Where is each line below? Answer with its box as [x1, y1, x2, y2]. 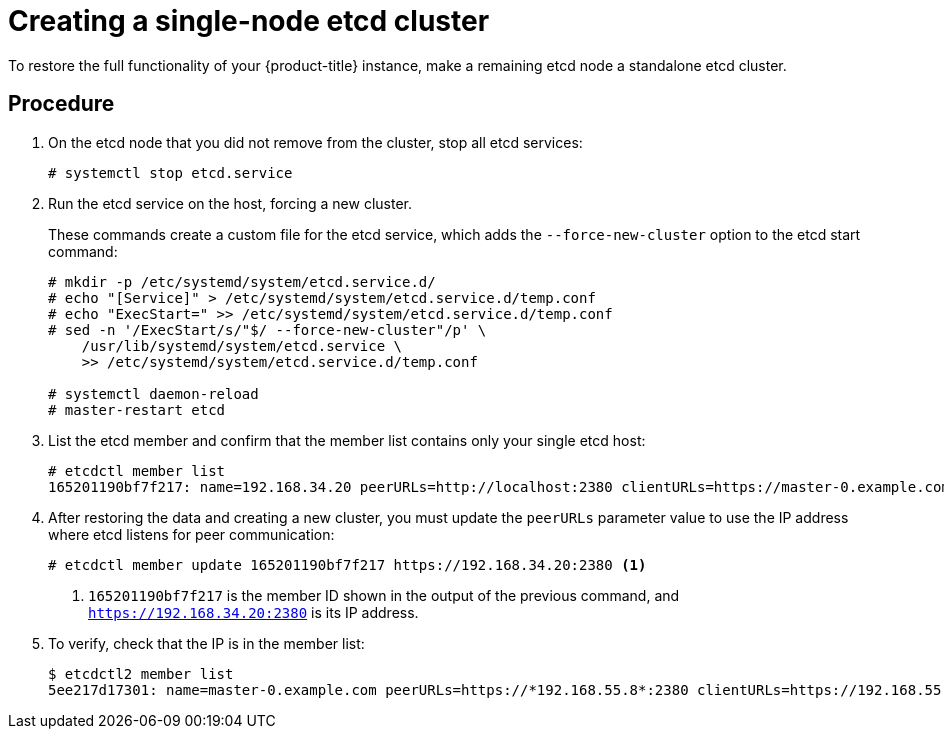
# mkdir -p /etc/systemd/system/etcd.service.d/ [48, 273, 436, 290]
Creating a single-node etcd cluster [8, 4, 490, 38]
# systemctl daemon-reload [48, 385, 259, 402]
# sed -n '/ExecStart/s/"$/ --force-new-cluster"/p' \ [48, 321, 487, 338]
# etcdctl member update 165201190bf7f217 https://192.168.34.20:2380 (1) [48, 556, 647, 573]
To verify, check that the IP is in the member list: [48, 634, 365, 652]
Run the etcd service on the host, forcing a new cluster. [48, 194, 412, 212]
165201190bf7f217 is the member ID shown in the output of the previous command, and [88, 586, 680, 604]
